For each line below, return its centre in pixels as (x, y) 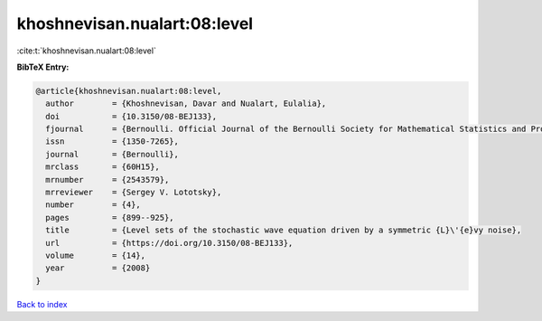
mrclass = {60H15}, (103, 167)
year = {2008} (98, 268)
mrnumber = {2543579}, (107, 179)
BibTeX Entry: (43, 67)
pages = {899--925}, (110, 217)
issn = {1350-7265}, (112, 142)
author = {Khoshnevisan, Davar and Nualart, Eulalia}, (186, 104)
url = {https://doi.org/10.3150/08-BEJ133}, (169, 243)
